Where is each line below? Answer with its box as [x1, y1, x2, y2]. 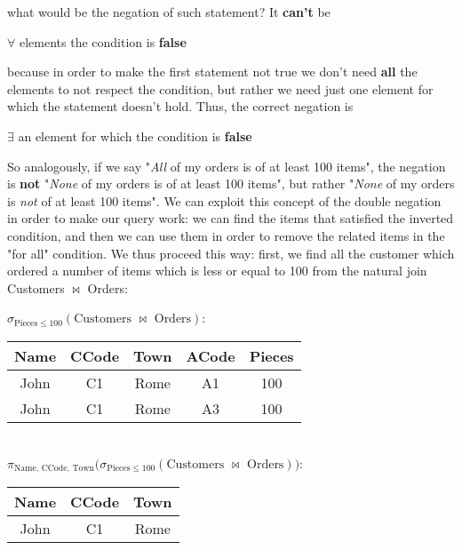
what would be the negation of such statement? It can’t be [7, 3, 331, 20]
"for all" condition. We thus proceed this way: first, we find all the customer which [7, 243, 455, 262]
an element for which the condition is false [18, 126, 252, 145]
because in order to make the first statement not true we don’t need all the [7, 62, 418, 81]
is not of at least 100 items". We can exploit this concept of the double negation [7, 191, 442, 210]
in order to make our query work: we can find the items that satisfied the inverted [7, 209, 454, 227]
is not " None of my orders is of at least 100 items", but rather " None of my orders [7, 174, 455, 193]
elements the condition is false [19, 32, 187, 51]
